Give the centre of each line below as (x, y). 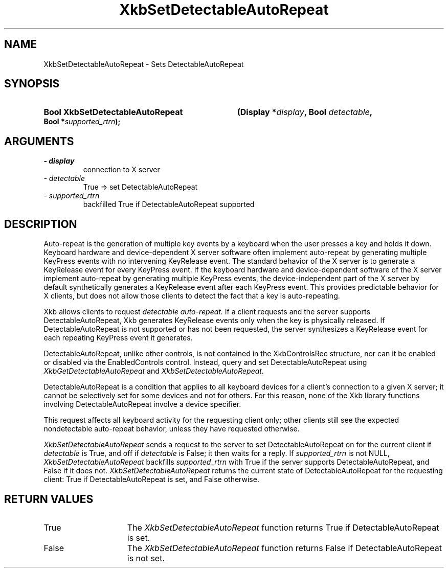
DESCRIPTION (41, 224)
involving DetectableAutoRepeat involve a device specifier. (142, 404)
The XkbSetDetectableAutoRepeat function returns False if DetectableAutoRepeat (284, 548)
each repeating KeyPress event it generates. (118, 338)
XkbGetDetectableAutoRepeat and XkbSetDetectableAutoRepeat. (154, 371)
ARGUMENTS (39, 141)
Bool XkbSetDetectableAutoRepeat (113, 112)
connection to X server (121, 170)
